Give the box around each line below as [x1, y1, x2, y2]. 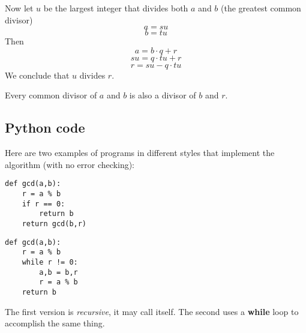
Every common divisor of [5, 89, 97, 101]
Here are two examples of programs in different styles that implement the [5, 146, 275, 159]
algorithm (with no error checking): [5, 158, 135, 170]
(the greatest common [221, 2, 301, 14]
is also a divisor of [129, 89, 196, 101]
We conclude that [5, 68, 70, 81]
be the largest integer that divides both [43, 2, 188, 14]
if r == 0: [22, 199, 65, 208]
